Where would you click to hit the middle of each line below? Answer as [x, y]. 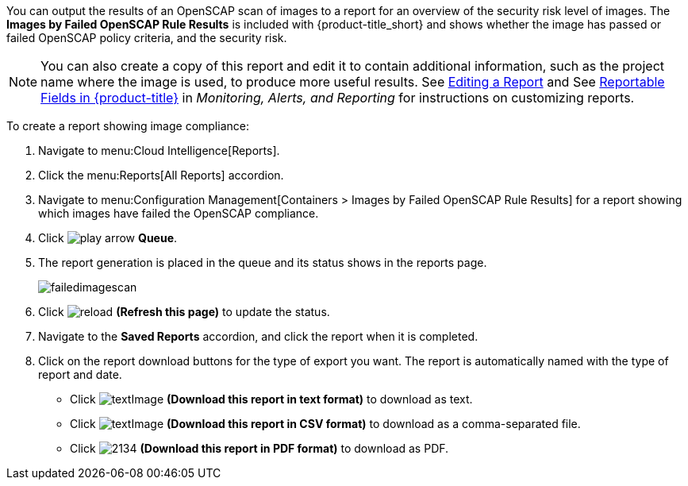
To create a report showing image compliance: [128, 126]
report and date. [80, 374]
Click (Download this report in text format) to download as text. [271, 399]
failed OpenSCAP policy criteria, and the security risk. [147, 38]
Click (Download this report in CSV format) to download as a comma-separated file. [325, 424]
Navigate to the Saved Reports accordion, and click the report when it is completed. [258, 336]
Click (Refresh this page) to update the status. [184, 312]
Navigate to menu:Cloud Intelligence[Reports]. [159, 150]
